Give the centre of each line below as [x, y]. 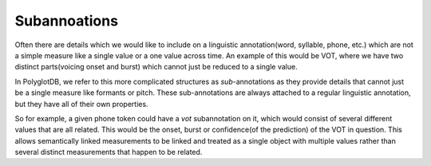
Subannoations [67, 21]
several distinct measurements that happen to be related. [109, 152]
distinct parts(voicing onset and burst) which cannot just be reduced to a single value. [156, 67]
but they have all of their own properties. [81, 104]
